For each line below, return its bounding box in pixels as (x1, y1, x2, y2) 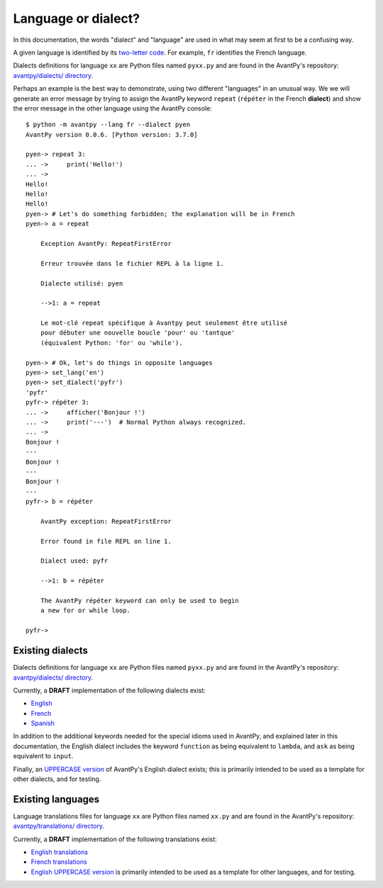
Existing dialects (13, 645, 89, 657)
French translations (30, 858, 88, 866)
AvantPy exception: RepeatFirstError (40, 517, 172, 525)
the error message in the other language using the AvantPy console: (13, 103, 212, 113)
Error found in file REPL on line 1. (40, 537, 172, 545)
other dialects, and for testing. (13, 775, 101, 783)
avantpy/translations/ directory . (13, 822, 105, 831)
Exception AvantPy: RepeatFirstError (40, 240, 172, 247)
